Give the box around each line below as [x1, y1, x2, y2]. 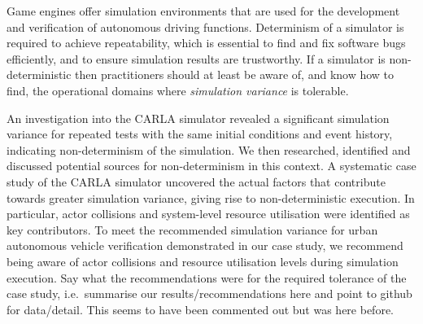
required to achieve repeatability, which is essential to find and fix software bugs [7, 34, 406, 51]
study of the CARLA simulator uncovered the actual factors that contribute [7, 173, 386, 190]
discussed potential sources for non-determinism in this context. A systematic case [7, 157, 416, 174]
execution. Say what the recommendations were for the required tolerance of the [7, 269, 407, 286]
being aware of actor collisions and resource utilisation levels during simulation [7, 252, 399, 269]
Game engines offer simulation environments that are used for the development [7, 2, 400, 19]
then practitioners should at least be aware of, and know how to [75, 66, 395, 83]
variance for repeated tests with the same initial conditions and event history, [7, 125, 393, 142]
